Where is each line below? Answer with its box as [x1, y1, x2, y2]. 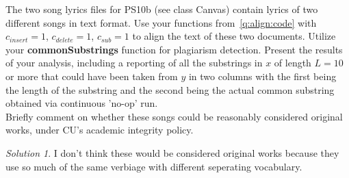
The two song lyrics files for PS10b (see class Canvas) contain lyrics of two [5, 2, 318, 16]
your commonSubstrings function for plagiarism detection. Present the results [5, 42, 343, 56]
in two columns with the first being [188, 68, 337, 83]
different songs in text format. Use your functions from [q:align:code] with [5, 15, 317, 29]
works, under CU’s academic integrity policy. [5, 123, 194, 137]
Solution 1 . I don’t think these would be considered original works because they [5, 145, 339, 160]
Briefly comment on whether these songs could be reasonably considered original [5, 109, 343, 123]
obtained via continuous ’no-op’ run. [5, 96, 158, 110]
